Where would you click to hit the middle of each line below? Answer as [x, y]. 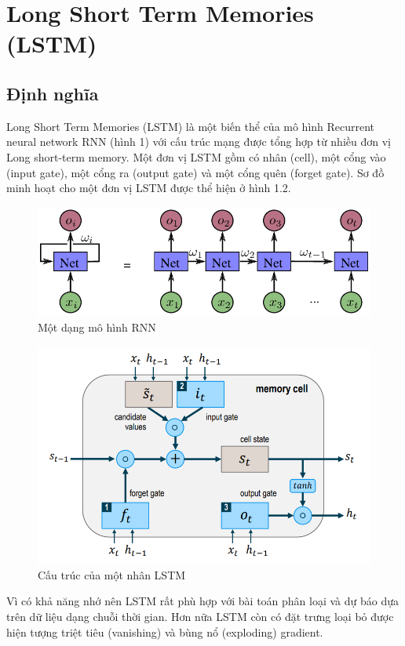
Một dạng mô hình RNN [97, 327]
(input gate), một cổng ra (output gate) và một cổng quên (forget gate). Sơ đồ [195, 172]
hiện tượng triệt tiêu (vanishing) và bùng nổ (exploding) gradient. [165, 631]
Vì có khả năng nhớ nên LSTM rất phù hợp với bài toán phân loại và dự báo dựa [203, 601]
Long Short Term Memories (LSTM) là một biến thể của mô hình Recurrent [191, 126]
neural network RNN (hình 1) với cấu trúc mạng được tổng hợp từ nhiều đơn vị [199, 142]
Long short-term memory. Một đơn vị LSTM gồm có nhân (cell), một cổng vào [196, 156]
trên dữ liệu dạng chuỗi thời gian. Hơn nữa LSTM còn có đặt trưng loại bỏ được [200, 616]
